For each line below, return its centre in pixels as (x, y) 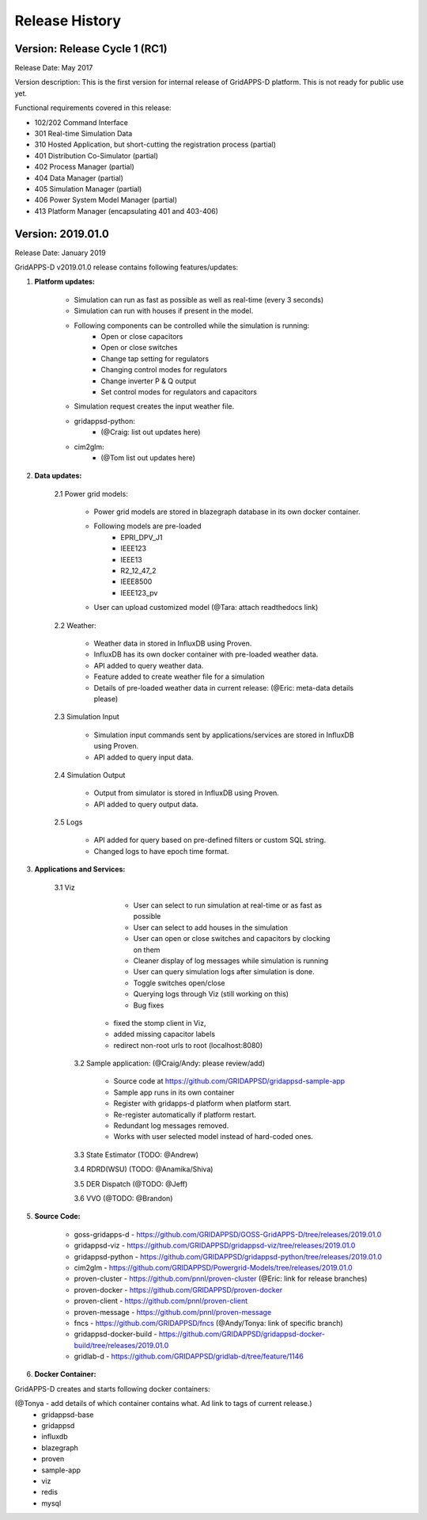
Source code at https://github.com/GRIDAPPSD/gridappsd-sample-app (229, 1081)
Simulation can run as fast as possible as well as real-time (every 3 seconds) (199, 299)
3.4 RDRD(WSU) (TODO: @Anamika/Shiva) (144, 1169)
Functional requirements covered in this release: (93, 108)
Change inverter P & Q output (149, 381)
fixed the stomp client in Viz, (160, 1023)
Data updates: (58, 476)
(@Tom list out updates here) (148, 457)
